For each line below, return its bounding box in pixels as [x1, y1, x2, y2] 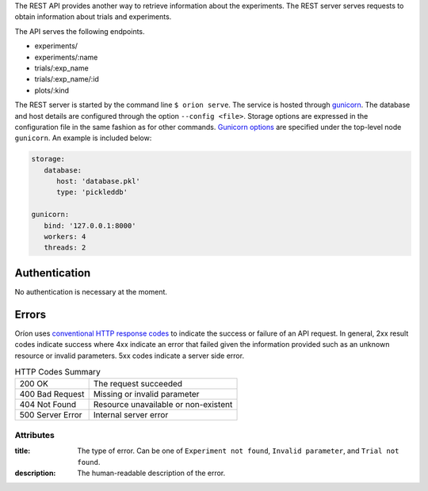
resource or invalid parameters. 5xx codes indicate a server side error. [14, 351, 245, 360]
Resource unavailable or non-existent [93, 399, 233, 410]
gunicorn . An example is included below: [14, 133, 152, 143]
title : [14, 446, 31, 455]
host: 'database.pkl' [56, 177, 140, 186]
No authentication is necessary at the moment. [14, 287, 168, 296]
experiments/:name [34, 52, 98, 62]
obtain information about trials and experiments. [14, 12, 172, 21]
